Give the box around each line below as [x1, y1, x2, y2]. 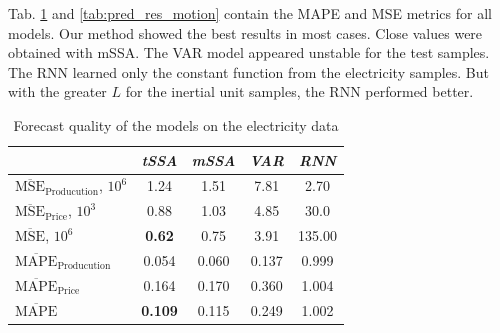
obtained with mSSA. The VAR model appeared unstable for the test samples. [8, 42, 490, 63]
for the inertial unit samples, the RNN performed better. [125, 81, 474, 102]
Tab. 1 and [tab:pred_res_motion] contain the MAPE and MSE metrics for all [8, 3, 492, 23]
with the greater [8, 81, 107, 102]
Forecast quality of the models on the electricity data [13, 114, 339, 135]
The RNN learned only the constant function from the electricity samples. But [8, 61, 489, 82]
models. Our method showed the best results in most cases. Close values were [8, 22, 483, 43]
